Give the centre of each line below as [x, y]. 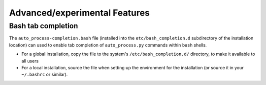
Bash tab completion [44, 26]
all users [30, 61]
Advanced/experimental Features [80, 13]
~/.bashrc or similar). [45, 74]
